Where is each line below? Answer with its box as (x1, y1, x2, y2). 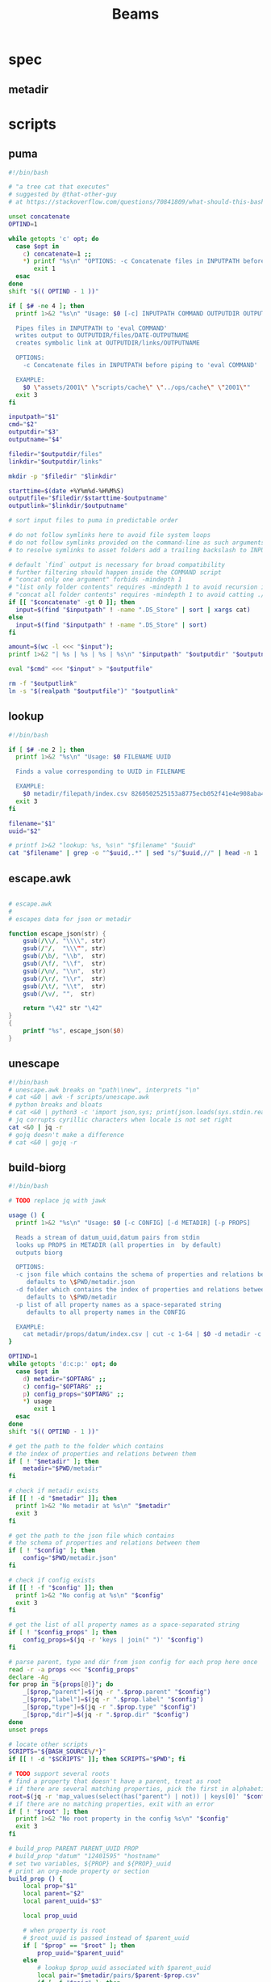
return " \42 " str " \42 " (23, 1004, 103, 1012)
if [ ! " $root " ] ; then (8, 1807, 89, 1815)
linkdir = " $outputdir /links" (8, 458, 103, 466)
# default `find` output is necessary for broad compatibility (8, 560, 226, 568)
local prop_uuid (23, 1912, 78, 1921)
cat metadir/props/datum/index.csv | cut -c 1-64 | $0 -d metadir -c (23, 1330, 262, 1338)
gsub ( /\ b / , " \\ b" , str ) (23, 952, 106, 961)
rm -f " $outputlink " (8, 680, 78, 688)
